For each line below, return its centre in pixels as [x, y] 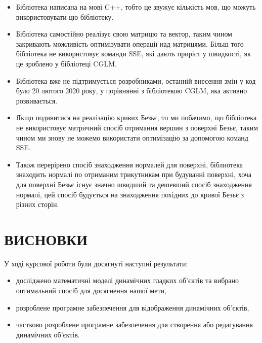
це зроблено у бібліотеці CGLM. [66, 63]
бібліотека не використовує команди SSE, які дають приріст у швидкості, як [133, 54]
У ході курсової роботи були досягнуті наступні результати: [96, 263]
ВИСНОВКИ [46, 239]
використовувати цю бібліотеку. [65, 16]
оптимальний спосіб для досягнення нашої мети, [91, 290]
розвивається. [37, 100]
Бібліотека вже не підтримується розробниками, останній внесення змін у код [136, 80]
